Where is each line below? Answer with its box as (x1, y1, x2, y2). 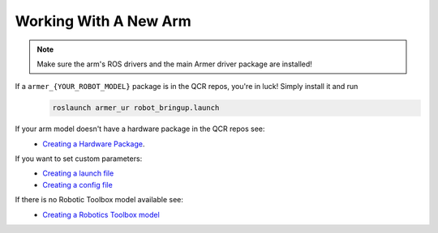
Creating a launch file (42, 168, 114, 178)
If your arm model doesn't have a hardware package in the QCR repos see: (15, 124, 265, 133)
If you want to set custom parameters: (15, 154, 143, 163)
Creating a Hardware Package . (42, 138, 145, 149)
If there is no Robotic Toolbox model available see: (15, 195, 184, 205)
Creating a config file (42, 180, 113, 189)
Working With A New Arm (15, 12, 191, 30)
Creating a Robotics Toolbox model (42, 210, 160, 219)
